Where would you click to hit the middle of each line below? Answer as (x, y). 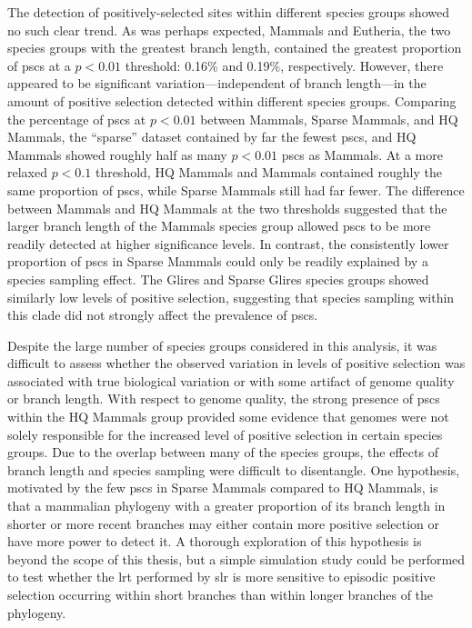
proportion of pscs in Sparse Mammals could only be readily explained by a (218, 261)
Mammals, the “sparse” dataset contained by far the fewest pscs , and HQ (212, 137)
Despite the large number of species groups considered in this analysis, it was (222, 345)
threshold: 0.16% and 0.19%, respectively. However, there (284, 65)
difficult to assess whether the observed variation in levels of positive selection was (236, 363)
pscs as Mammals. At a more (362, 154)
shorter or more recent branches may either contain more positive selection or (224, 523)
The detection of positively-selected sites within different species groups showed (228, 12)
